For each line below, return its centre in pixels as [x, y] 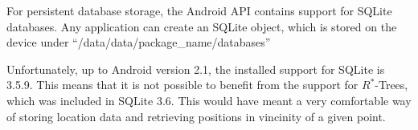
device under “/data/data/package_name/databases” [139, 42]
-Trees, [391, 85]
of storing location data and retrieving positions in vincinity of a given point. [196, 116]
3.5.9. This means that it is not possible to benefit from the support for [182, 85]
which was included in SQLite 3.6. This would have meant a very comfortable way [209, 100]
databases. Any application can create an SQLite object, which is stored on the [202, 26]
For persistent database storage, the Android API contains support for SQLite [199, 10]
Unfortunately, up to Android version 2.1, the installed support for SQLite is [196, 69]
